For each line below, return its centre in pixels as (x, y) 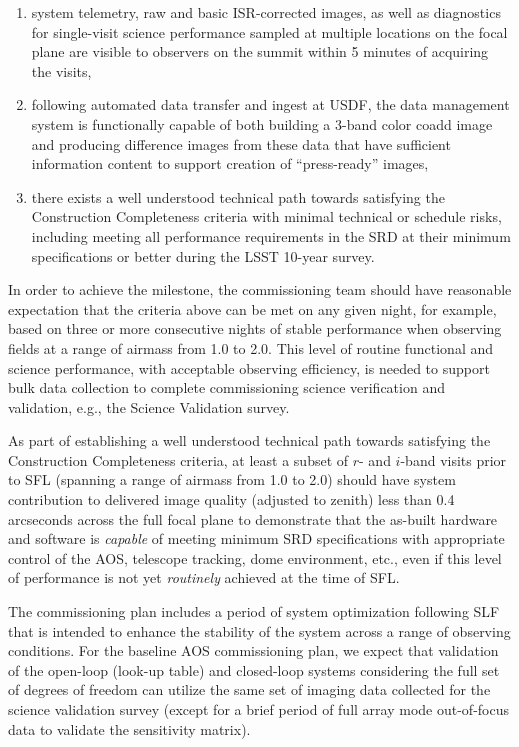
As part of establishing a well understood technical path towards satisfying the (249, 440)
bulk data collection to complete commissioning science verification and (226, 387)
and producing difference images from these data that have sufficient (241, 143)
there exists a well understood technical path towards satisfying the (238, 196)
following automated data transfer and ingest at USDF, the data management (270, 104)
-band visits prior (453, 459)
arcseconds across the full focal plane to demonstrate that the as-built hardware (253, 518)
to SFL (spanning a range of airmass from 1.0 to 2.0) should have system (232, 479)
